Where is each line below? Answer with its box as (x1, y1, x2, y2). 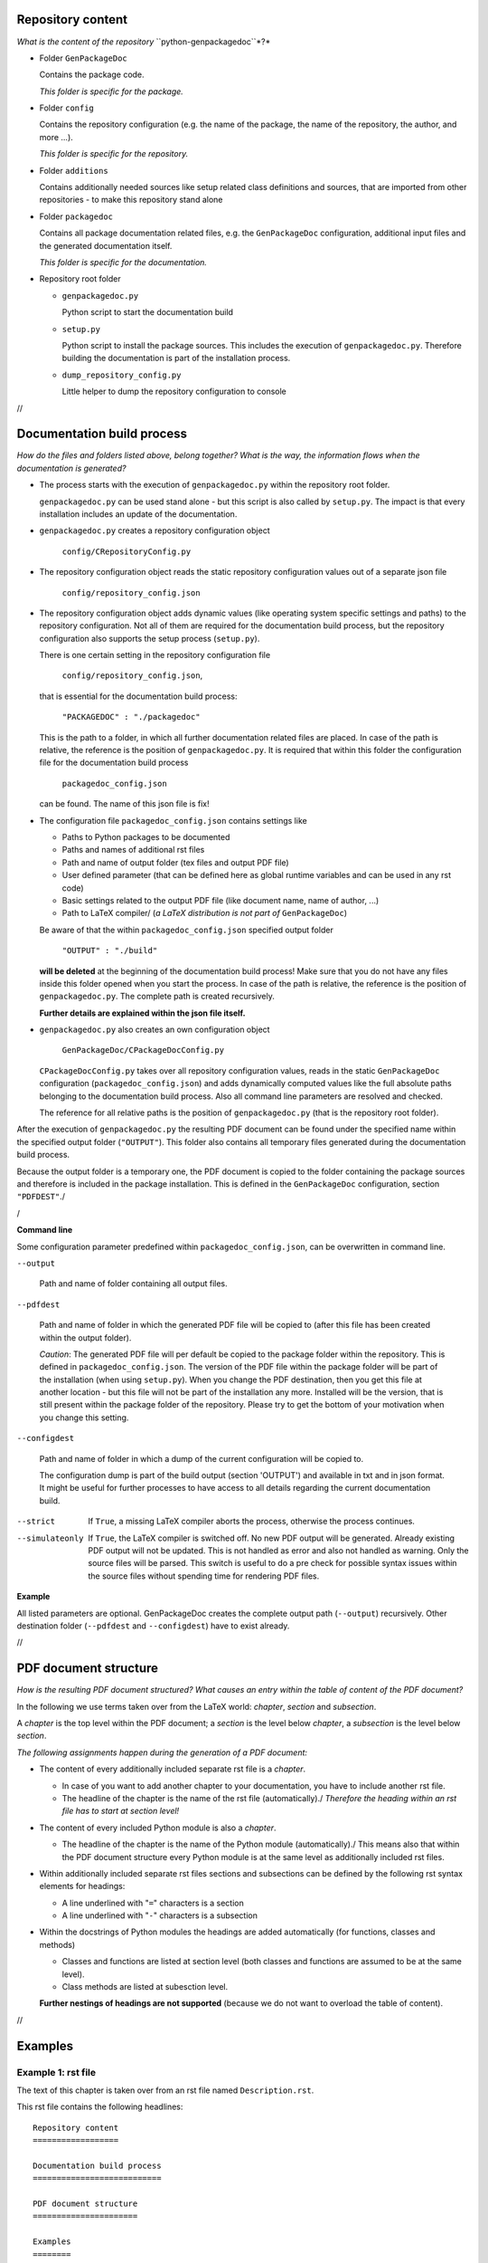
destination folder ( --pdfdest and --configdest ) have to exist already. (16, 1620, 290, 1631)
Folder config (39, 102, 95, 113)
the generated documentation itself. (39, 240, 173, 251)
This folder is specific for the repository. (39, 148, 189, 159)
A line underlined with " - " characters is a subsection (61, 1910, 258, 1921)
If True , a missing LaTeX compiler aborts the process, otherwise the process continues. (88, 1516, 416, 1527)
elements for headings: (39, 1881, 126, 1892)
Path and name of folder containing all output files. (39, 1278, 228, 1289)
